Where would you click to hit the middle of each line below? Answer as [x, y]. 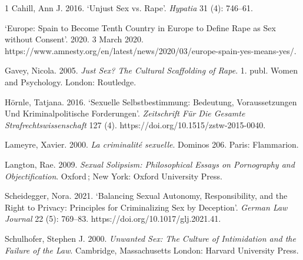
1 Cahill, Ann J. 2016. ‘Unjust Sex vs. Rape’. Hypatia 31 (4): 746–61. [129, 8]
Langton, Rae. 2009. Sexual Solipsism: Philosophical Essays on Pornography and [150, 164]
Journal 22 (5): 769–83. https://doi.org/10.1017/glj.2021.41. [113, 219]
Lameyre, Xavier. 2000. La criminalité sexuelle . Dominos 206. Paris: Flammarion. [152, 144]
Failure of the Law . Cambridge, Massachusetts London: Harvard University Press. [152, 250]
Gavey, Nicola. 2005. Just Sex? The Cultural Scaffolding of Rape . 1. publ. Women [151, 70]
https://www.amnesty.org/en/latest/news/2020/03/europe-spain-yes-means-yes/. [151, 50]
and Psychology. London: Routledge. [71, 81]
